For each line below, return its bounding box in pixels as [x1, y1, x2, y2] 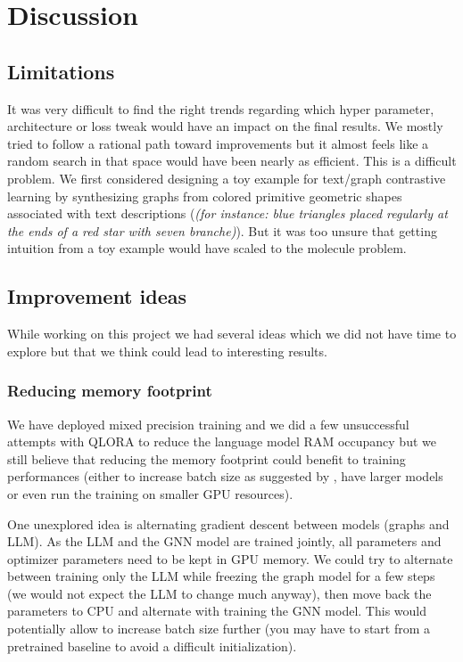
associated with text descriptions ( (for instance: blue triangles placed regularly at [7, 204, 448, 223]
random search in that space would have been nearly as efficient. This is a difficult [7, 151, 457, 170]
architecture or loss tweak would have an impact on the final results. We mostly [7, 117, 443, 135]
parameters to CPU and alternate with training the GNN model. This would [7, 601, 427, 620]
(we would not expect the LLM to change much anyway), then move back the [7, 584, 432, 602]
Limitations [7, 57, 115, 85]
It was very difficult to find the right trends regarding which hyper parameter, [7, 99, 434, 118]
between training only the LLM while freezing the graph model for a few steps [7, 567, 435, 585]
